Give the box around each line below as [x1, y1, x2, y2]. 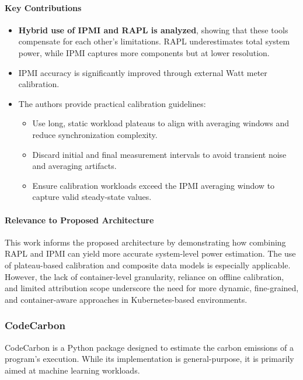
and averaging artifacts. [32, 160, 117, 172]
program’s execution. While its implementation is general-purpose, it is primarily [5, 353, 294, 365]
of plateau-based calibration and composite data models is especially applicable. [5, 258, 291, 271]
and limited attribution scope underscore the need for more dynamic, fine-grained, [5, 282, 299, 294]
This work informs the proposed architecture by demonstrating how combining [5, 236, 286, 248]
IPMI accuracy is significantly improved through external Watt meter [18, 66, 267, 78]
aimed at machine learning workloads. [5, 364, 140, 376]
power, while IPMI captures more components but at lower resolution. [18, 46, 270, 58]
